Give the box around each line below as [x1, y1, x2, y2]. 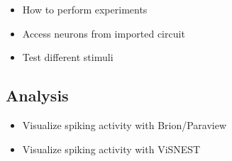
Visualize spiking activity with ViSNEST [22, 141, 201, 156]
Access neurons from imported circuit [22, 26, 185, 40]
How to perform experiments [22, 2, 148, 16]
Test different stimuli [22, 50, 114, 65]
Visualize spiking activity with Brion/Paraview [22, 117, 227, 132]
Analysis [6, 84, 69, 106]
